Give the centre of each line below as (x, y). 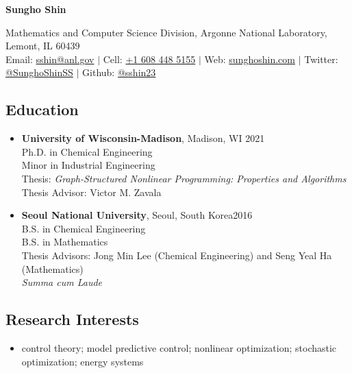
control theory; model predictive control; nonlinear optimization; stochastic (179, 347)
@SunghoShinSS (39, 72)
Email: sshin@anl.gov (50, 59)
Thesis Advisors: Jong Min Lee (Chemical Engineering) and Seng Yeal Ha (177, 255)
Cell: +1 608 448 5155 (149, 59)
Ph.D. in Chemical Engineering (87, 151)
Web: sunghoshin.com (250, 59)
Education (42, 109)
